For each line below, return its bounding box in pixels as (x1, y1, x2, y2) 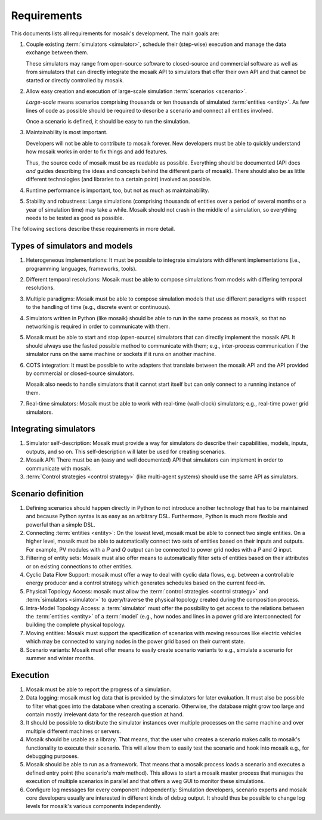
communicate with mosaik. (26, 465, 92, 472)
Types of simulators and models (11, 241, 133, 251)
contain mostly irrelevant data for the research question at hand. (26, 711, 184, 718)
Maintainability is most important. (26, 129, 108, 136)
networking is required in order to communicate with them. (26, 323, 171, 330)
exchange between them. (26, 49, 89, 56)
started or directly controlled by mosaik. (26, 76, 125, 83)
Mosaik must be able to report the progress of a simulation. (26, 686, 172, 693)
